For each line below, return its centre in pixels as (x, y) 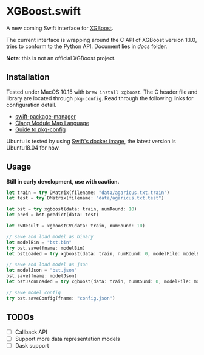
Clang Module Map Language (52, 123)
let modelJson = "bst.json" (42, 271)
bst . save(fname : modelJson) (42, 276)
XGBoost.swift (43, 11)
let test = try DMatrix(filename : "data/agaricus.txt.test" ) (85, 198)
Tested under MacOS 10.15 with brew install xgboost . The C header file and (102, 92)
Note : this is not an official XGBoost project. (61, 58)
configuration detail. (31, 105)
